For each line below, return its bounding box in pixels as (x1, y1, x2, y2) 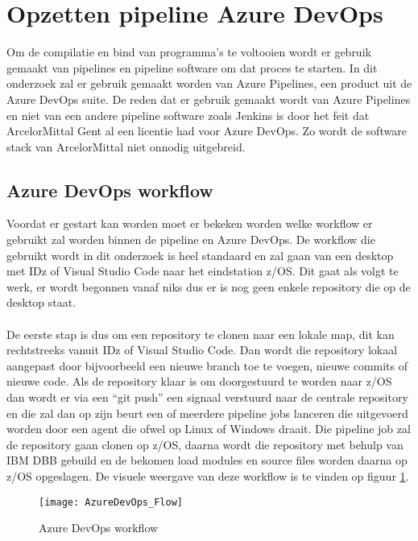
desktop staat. (6, 294, 77, 311)
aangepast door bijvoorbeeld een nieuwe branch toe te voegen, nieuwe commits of (6, 357, 408, 374)
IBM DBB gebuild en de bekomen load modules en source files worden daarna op (6, 452, 408, 469)
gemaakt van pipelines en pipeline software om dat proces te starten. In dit (6, 59, 378, 76)
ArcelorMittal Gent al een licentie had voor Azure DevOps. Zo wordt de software (6, 122, 407, 139)
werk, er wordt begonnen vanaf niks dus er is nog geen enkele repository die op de (6, 278, 411, 295)
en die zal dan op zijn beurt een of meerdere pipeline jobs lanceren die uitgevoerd (6, 404, 408, 421)
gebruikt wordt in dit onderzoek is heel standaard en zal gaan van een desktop (6, 246, 394, 263)
